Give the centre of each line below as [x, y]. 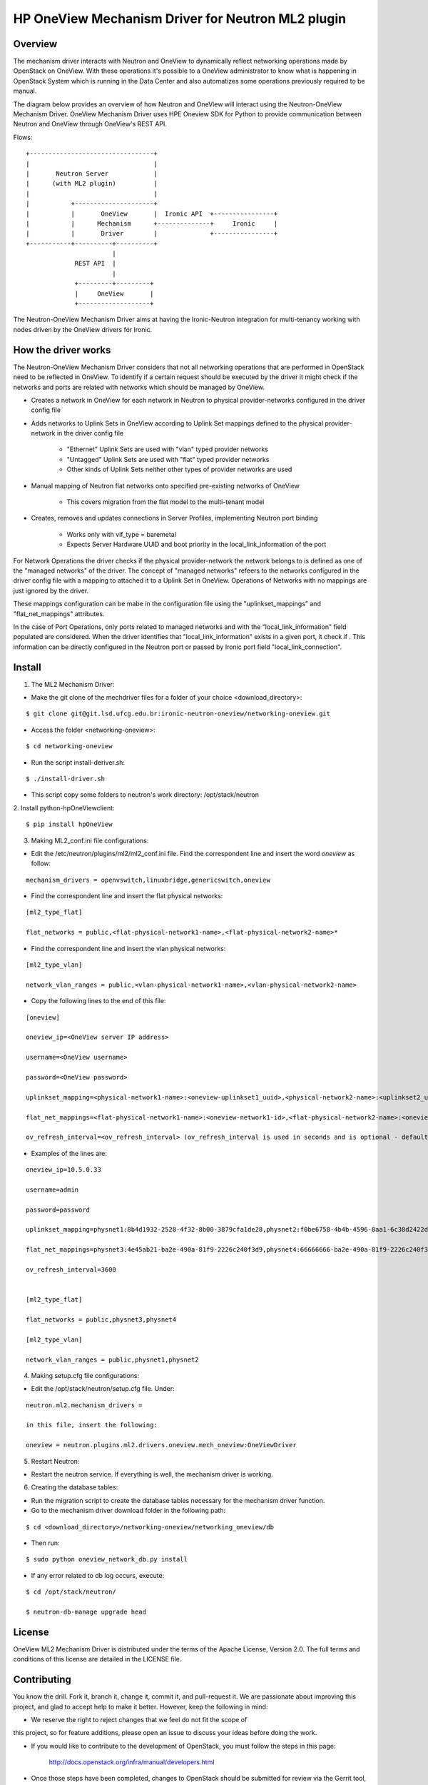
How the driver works [62, 350]
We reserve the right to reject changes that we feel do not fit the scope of [139, 1719]
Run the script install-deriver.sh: [78, 762]
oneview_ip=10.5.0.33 [63, 1170]
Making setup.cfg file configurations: [85, 1375]
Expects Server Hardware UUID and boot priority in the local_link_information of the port [197, 544]
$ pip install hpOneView [69, 824]
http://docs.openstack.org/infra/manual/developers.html [132, 1762]
